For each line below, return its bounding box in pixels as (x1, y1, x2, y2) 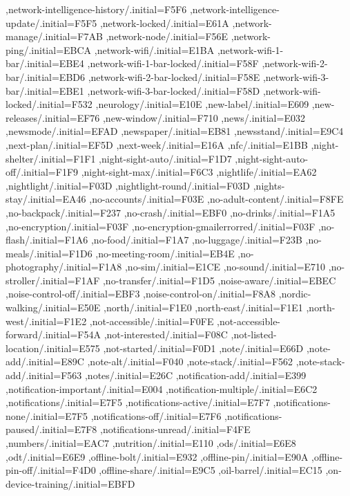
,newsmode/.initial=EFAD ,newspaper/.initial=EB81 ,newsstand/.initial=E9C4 (6, 124, 344, 138)
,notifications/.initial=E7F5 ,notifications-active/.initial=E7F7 (6, 395, 270, 410)
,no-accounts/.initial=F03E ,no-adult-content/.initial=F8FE (89, 192, 344, 206)
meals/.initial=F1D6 (6, 246, 93, 260)
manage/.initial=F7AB (6, 29, 103, 44)
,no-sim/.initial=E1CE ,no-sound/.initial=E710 (124, 259, 326, 274)
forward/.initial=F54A (6, 327, 101, 342)
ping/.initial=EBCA (6, 42, 92, 57)
